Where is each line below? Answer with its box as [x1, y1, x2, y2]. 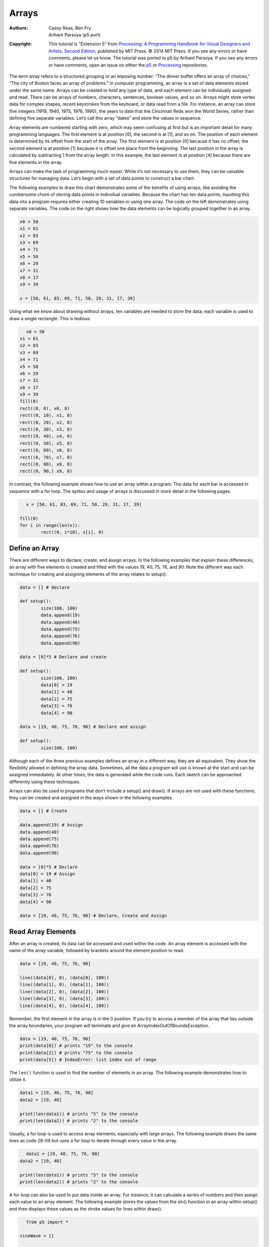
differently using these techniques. [9, 779, 81, 785]
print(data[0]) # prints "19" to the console [19, 1043, 133, 1048]
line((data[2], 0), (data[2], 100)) [19, 989, 110, 995]
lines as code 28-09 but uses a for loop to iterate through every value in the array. [9, 1138, 178, 1144]
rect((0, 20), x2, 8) [19, 419, 73, 425]
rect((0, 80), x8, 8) [19, 461, 73, 467]
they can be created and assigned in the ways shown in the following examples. [9, 795, 173, 801]
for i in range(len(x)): [19, 522, 81, 528]
